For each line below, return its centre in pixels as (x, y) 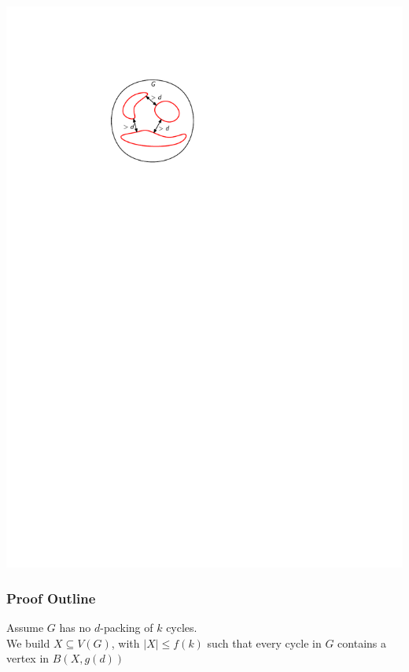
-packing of (127, 627)
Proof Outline (51, 598)
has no (75, 627)
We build (28, 642)
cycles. (182, 627)
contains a (362, 642)
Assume (25, 627)
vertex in (28, 658)
